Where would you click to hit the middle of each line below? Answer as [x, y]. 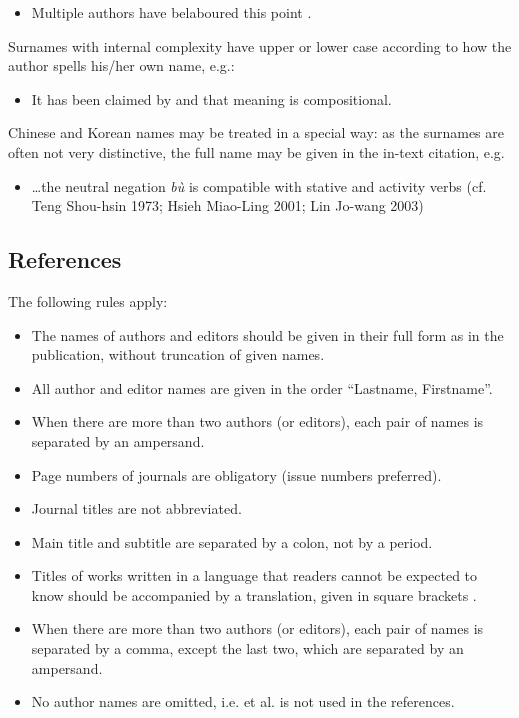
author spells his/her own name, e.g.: [121, 65]
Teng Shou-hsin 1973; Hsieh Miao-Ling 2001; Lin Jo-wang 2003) [227, 205]
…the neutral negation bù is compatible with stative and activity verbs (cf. [259, 185]
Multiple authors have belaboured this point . [171, 12]
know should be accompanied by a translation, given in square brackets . [254, 594]
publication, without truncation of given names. [178, 354]
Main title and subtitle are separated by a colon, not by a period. [232, 541]
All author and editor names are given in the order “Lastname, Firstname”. [262, 387]
